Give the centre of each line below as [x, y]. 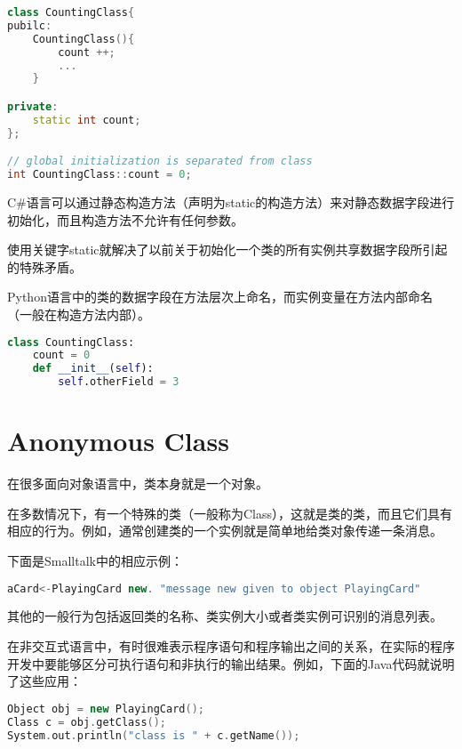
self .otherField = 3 [119, 382]
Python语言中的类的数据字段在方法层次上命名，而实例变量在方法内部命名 [220, 297]
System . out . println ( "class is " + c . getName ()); [154, 735]
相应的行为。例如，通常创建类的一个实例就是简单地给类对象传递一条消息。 [225, 531]
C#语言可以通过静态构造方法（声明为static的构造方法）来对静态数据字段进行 [231, 201]
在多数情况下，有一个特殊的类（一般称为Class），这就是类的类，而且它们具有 [230, 513]
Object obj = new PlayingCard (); [106, 709]
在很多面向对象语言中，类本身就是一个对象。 [138, 483]
